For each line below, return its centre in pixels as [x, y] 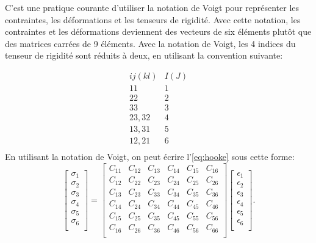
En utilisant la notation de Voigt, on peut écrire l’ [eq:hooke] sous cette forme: [150, 157]
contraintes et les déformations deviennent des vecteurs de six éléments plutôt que [158, 31]
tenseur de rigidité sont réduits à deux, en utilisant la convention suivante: [144, 55]
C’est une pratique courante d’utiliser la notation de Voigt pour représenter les [152, 7]
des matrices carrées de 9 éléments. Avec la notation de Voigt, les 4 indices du [150, 43]
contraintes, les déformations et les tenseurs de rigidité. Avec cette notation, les [153, 19]
